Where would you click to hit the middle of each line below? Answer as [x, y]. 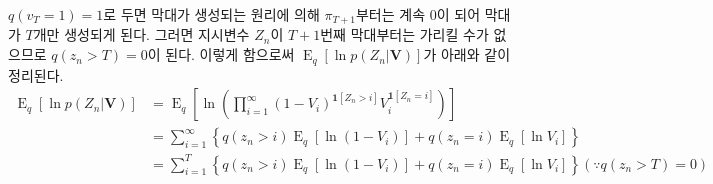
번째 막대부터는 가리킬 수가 [404, 34]
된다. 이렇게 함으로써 [230, 54]
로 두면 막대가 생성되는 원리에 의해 [211, 14]
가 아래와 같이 [467, 54]
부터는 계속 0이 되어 [418, 14]
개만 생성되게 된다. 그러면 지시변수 [141, 34]
